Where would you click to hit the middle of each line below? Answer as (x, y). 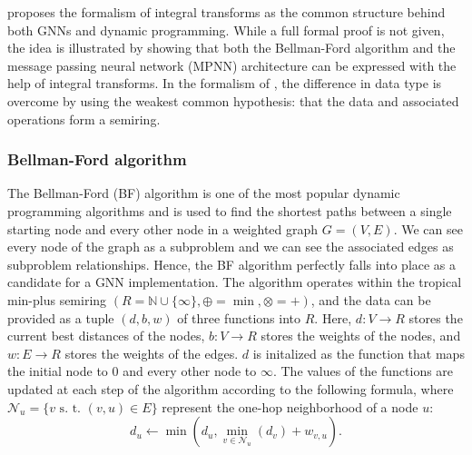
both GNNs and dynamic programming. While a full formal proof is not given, (226, 30)
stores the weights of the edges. (152, 353)
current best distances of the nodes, (106, 336)
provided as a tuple (61, 317)
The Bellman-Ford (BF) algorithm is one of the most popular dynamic (204, 193)
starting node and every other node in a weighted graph (163, 228)
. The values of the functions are (363, 371)
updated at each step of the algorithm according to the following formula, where (231, 388)
